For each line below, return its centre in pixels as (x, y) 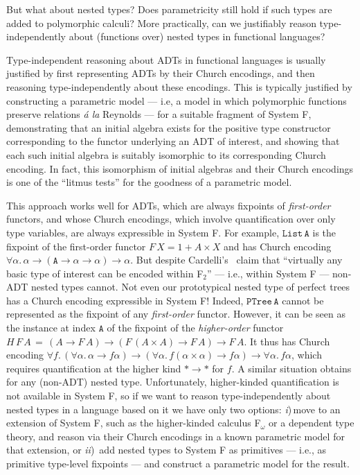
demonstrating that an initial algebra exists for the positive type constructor (169, 127)
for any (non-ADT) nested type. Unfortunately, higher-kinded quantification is (173, 382)
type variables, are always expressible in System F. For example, (143, 232)
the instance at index (51, 328)
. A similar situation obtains (291, 368)
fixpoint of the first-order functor (76, 246)
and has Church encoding (278, 246)
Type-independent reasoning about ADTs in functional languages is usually (166, 59)
